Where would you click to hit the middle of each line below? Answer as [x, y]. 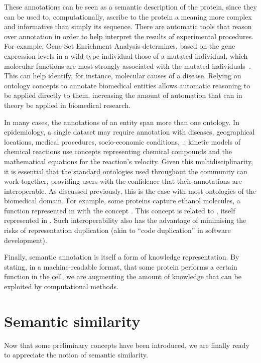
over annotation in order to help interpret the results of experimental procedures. [129, 36]
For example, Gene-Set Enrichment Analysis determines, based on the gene [120, 46]
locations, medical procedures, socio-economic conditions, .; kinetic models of [122, 141]
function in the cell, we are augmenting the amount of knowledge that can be [123, 276]
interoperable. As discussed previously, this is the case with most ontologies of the [130, 191]
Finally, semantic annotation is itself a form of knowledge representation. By [122, 257]
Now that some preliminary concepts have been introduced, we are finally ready [127, 345]
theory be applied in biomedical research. [67, 105]
